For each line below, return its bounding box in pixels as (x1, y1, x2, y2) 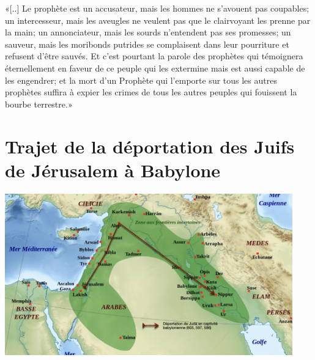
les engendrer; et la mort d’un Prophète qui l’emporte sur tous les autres (5, 73, 277, 86)
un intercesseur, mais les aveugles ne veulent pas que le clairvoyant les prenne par (5, 13, 311, 26)
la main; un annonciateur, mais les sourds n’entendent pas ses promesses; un (5, 26, 291, 39)
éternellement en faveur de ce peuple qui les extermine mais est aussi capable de (5, 61, 305, 74)
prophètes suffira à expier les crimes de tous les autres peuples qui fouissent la (5, 86, 297, 98)
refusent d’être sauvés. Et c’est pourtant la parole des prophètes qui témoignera (5, 50, 303, 62)
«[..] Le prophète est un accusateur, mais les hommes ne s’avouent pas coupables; (5, 2, 309, 14)
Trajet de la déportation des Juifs (5, 133, 295, 158)
